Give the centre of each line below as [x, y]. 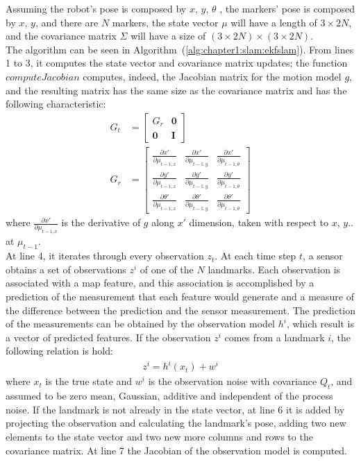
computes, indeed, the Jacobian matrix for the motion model [212, 76]
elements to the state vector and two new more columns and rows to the [159, 436]
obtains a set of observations [66, 269]
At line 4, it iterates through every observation [105, 256]
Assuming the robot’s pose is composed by [96, 8]
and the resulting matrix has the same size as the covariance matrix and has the [176, 90]
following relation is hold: [59, 351]
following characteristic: [56, 104]
